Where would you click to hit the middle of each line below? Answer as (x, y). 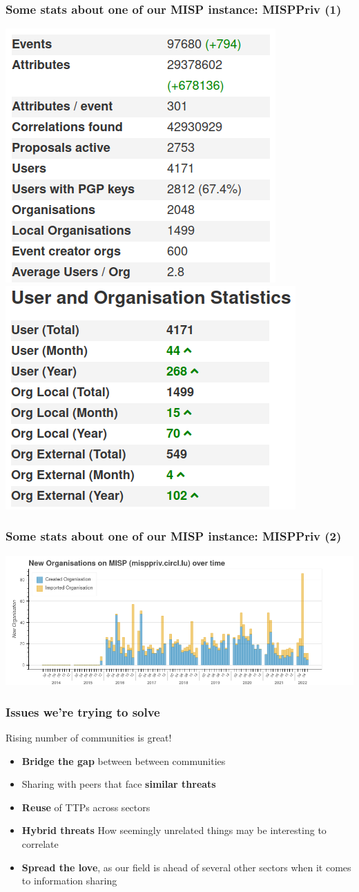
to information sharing (69, 881)
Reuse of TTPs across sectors (86, 807)
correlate (40, 844)
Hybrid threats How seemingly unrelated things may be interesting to (174, 830)
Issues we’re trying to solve (83, 711)
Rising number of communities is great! (89, 738)
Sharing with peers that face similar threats (119, 784)
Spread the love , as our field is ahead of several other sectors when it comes (186, 867)
